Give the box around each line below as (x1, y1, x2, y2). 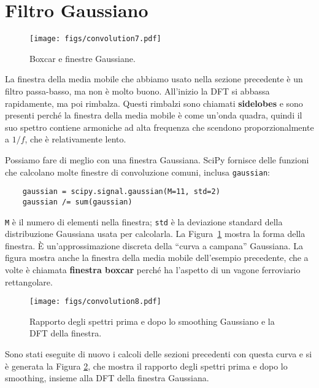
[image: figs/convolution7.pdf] (29, 34, 161, 44)
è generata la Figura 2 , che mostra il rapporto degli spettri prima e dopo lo (5, 359, 288, 372)
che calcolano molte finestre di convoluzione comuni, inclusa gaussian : (5, 165, 270, 178)
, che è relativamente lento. (25, 133, 126, 145)
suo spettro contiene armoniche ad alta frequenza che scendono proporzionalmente (5, 120, 314, 133)
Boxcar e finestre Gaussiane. (29, 52, 136, 64)
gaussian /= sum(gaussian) (22, 197, 133, 206)
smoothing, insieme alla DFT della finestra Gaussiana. (5, 371, 209, 384)
